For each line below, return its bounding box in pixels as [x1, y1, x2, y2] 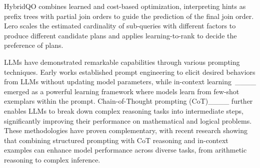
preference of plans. [4, 40, 63, 50]
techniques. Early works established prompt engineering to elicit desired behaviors [4, 66, 255, 77]
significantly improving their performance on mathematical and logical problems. [4, 115, 252, 126]
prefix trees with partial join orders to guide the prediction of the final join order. [4, 10, 254, 21]
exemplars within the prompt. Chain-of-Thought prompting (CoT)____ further [4, 96, 253, 106]
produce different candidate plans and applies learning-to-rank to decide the [4, 30, 237, 40]
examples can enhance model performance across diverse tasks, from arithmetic [4, 145, 247, 155]
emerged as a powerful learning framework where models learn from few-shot [4, 86, 239, 96]
